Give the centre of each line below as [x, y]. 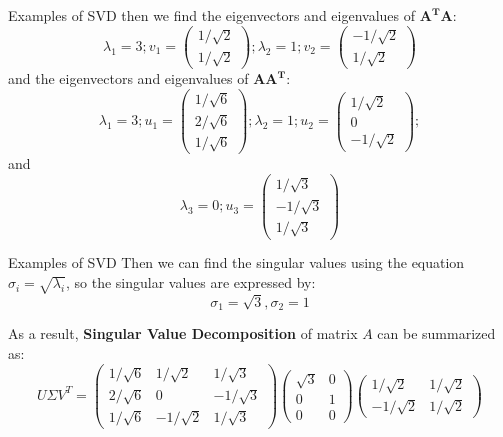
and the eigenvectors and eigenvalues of [128, 78]
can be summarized [436, 333]
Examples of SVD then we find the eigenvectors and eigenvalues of [212, 15]
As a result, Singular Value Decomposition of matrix [183, 333]
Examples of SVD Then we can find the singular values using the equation [236, 262]
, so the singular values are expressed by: [190, 282]
